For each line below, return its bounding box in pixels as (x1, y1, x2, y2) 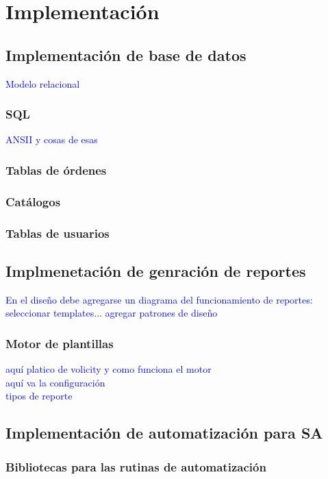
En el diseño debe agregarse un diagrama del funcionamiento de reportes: (5, 292, 313, 306)
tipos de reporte (5, 389, 73, 403)
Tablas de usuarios (5, 224, 110, 241)
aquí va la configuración (5, 375, 105, 389)
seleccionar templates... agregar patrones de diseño (5, 306, 218, 320)
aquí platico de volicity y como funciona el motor (5, 362, 212, 376)
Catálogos (5, 193, 61, 210)
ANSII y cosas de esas (5, 132, 98, 147)
